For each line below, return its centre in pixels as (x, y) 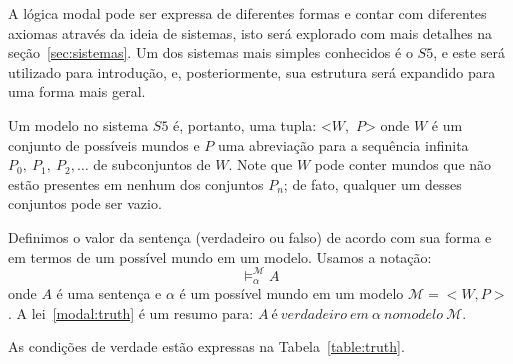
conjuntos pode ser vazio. (85, 203)
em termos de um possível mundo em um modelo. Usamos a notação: (220, 256)
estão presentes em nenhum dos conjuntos (136, 183)
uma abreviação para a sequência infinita (343, 144)
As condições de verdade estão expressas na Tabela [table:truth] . (206, 346)
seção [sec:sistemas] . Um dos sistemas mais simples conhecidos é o (210, 52)
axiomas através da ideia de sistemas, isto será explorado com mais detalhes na (250, 32)
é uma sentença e (109, 293)
